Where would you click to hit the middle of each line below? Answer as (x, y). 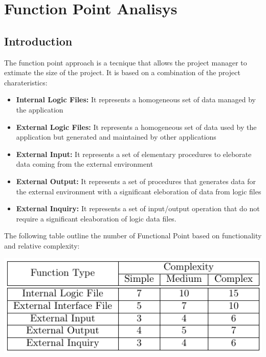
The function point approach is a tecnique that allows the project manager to (126, 62)
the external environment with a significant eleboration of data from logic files (139, 191)
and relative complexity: (42, 245)
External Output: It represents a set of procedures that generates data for (136, 181)
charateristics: (26, 82)
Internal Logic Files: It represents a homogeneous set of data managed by (136, 99)
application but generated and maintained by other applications (116, 137)
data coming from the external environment (85, 164)
